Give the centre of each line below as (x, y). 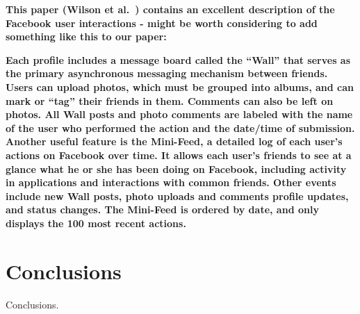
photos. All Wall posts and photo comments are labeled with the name (179, 114)
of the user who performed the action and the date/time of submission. (180, 127)
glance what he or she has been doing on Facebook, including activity (176, 168)
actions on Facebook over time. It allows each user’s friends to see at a (179, 155)
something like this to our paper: (86, 36)
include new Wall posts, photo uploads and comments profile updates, (177, 196)
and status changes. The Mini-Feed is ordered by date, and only (162, 209)
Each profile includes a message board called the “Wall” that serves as (178, 59)
